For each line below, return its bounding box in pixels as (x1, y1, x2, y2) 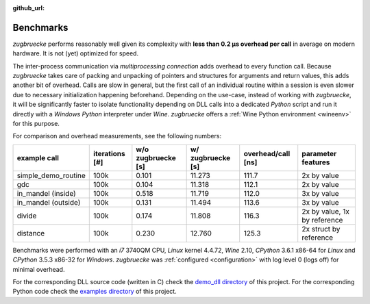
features (301, 157, 330, 167)
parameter (301, 149, 337, 158)
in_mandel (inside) (16, 188, 77, 198)
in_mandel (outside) (16, 197, 81, 207)
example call (16, 153, 60, 162)
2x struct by (301, 224, 341, 233)
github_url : (12, 4, 45, 12)
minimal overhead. (12, 265, 65, 273)
